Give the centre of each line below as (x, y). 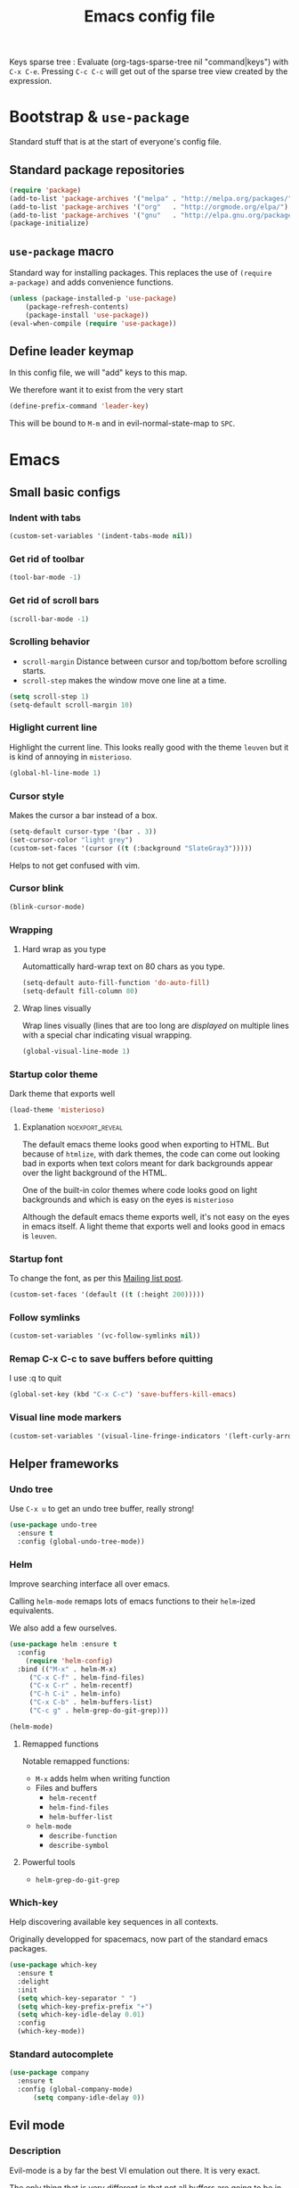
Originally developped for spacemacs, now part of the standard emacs (139, 1939)
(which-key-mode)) (52, 2032)
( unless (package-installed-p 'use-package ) (93, 299)
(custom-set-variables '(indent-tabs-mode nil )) (101, 536)
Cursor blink (36, 888)
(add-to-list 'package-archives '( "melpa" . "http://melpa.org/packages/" (151, 198)
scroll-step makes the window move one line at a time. (124, 680)
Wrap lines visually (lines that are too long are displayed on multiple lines (155, 1025)
